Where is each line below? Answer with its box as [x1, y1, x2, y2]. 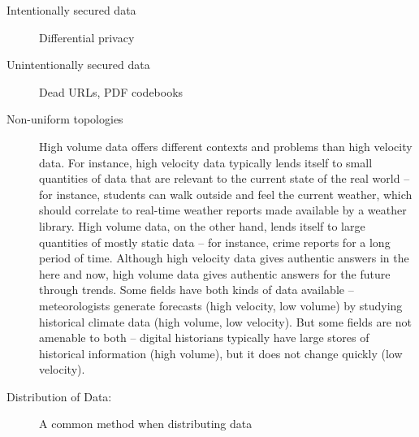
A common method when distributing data [39, 415, 253, 432]
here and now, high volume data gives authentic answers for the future [39, 265, 391, 282]
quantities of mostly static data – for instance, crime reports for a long [39, 233, 391, 250]
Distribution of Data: [6, 387, 112, 405]
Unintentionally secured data [6, 56, 150, 73]
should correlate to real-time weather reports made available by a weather [39, 201, 407, 218]
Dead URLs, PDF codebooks [39, 83, 184, 100]
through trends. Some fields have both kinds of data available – [39, 281, 354, 298]
